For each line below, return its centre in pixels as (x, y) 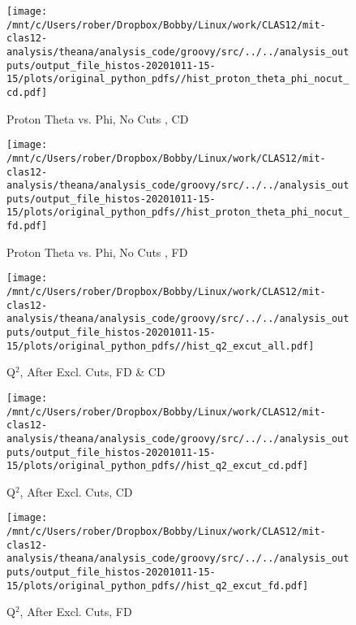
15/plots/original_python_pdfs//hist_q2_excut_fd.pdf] (158, 586)
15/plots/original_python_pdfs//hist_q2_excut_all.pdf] (161, 346)
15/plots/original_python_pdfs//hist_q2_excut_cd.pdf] (158, 466)
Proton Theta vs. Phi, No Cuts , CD (98, 118)
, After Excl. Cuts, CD (76, 491)
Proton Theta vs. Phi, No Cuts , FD (97, 252)
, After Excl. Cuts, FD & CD (92, 372)
